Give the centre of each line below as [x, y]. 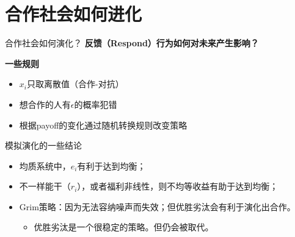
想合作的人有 [45, 104]
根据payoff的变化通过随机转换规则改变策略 [103, 125]
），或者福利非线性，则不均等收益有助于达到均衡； [178, 186]
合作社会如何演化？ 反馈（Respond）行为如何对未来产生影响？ [132, 43]
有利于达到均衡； [111, 165]
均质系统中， [45, 165]
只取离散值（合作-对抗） [75, 84]
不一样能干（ [45, 186]
